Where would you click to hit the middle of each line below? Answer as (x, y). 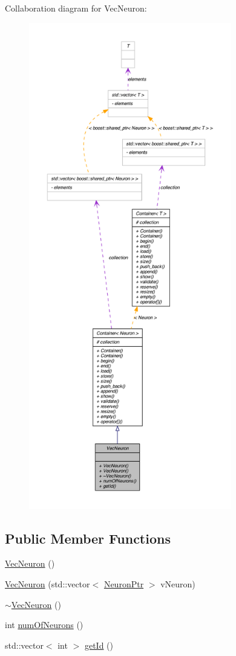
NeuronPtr (124, 583)
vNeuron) (178, 583)
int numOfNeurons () (44, 625)
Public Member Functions (88, 538)
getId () (99, 645)
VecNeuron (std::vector (48, 583)
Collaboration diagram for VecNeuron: (76, 8)
